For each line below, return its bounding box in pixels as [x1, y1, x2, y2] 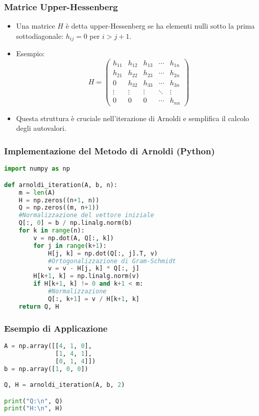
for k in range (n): [18, 227, 85, 235]
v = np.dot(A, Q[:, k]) [33, 234, 114, 242]
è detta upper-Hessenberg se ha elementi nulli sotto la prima [65, 20, 255, 31]
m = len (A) [18, 189, 56, 196]
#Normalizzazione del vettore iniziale [18, 212, 154, 219]
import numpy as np [4, 165, 70, 173]
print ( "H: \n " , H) [4, 405, 63, 412]
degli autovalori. [16, 123, 66, 133]
